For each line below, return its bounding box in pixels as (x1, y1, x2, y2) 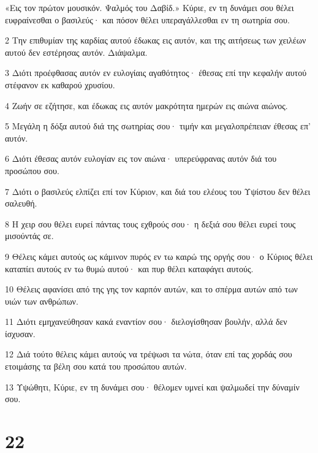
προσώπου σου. (5, 164, 59, 177)
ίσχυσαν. (5, 327, 36, 340)
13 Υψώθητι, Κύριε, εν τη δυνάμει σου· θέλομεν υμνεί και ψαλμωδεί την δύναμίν (5, 380, 300, 393)
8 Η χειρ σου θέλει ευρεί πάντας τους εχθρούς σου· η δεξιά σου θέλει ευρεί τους (5, 217, 296, 230)
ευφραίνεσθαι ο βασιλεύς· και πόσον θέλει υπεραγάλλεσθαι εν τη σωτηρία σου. (5, 13, 290, 26)
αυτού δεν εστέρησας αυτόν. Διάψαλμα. (5, 45, 148, 58)
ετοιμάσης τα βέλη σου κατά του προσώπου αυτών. (5, 360, 187, 373)
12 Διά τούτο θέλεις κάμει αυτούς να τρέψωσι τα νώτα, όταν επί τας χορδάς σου (5, 348, 292, 360)
